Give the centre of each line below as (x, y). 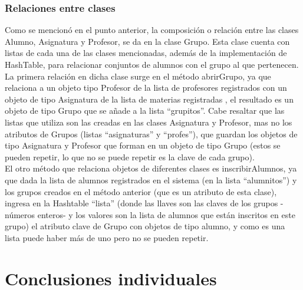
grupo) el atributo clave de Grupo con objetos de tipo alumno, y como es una (145, 226)
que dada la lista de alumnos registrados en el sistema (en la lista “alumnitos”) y (151, 179)
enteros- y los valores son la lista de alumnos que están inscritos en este (166, 214)
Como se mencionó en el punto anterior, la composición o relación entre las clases (152, 30)
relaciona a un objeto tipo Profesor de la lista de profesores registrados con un (146, 88)
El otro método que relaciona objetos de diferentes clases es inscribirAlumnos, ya (151, 168)
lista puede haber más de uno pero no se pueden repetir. (107, 237)
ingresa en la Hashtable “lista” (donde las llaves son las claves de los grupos (141, 203)
